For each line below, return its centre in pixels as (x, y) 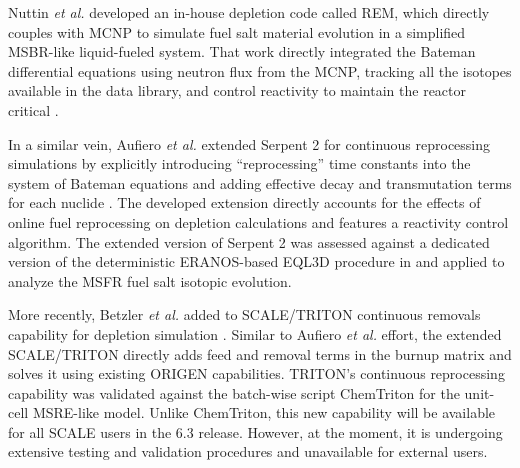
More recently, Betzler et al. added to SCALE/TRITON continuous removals (244, 314)
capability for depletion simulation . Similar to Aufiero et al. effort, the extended (255, 333)
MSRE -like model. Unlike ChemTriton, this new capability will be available (264, 412)
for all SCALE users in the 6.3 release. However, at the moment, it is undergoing (255, 431)
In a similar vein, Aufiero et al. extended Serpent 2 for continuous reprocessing (249, 143)
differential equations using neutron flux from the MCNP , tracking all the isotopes (260, 70)
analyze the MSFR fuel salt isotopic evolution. (150, 280)
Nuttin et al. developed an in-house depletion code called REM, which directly (249, 12)
